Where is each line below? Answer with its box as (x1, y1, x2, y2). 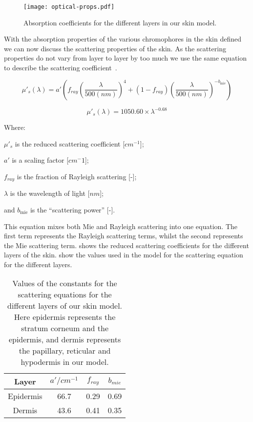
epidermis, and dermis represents (8, 333, 121, 345)
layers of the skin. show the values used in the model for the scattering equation (4, 250, 243, 260)
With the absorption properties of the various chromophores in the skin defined (4, 34, 241, 44)
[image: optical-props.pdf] (23, 3, 115, 10)
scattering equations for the (18, 288, 112, 300)
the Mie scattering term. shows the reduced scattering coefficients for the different (4, 240, 249, 250)
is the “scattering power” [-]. (30, 204, 115, 214)
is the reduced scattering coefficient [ (15, 138, 125, 148)
